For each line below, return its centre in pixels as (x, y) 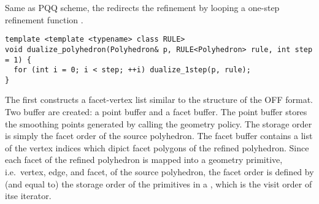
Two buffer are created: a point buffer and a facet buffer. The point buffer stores (156, 112)
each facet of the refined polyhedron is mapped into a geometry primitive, (144, 160)
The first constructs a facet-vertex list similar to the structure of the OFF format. (159, 100)
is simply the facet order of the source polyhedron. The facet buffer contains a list (159, 136)
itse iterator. (28, 196)
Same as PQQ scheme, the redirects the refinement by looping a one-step (142, 7)
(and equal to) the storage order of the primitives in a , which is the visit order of (159, 183)
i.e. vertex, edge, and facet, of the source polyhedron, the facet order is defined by (159, 172)
